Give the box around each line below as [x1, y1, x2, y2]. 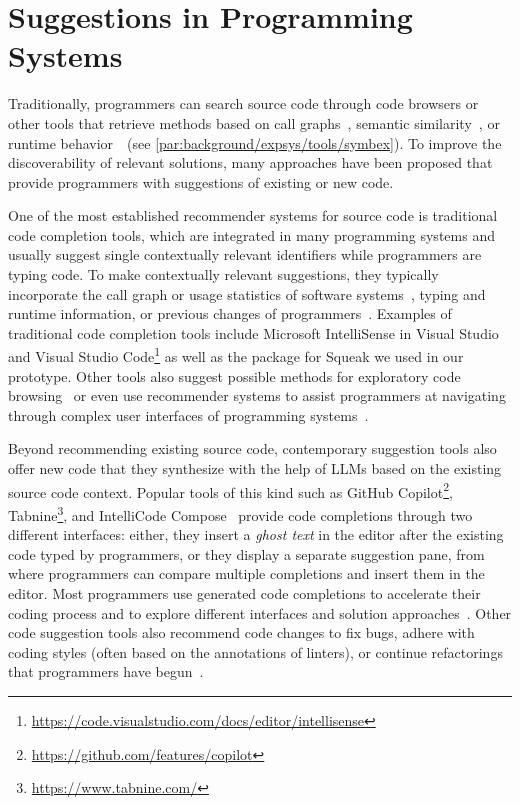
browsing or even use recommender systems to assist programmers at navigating [8, 385, 506, 406]
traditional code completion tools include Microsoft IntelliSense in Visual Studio [8, 322, 499, 343]
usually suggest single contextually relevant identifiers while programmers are [8, 244, 482, 265]
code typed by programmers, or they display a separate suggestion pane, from [8, 543, 485, 564]
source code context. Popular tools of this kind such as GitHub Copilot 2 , [8, 478, 453, 502]
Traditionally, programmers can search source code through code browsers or [8, 93, 479, 114]
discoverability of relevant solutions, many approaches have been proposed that [8, 152, 493, 173]
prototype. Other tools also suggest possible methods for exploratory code [8, 365, 461, 386]
